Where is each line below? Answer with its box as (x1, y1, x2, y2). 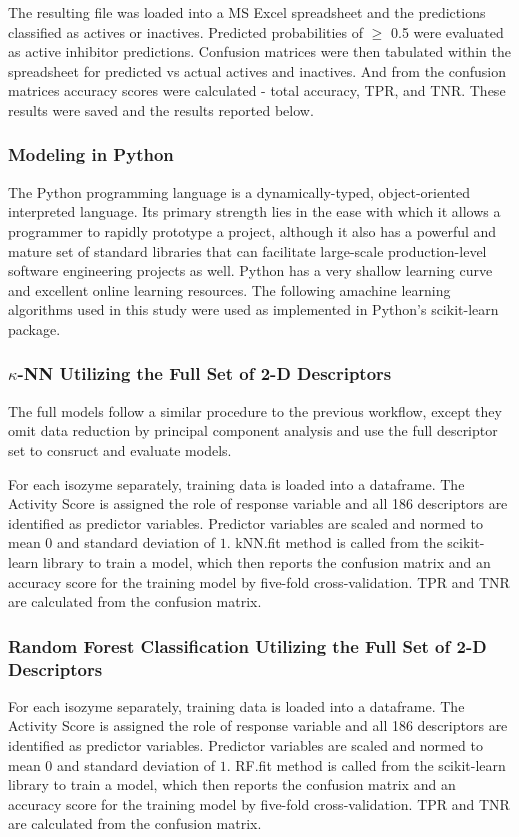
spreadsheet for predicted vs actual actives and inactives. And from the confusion (8, 60, 507, 81)
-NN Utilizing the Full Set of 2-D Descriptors (17, 361, 392, 386)
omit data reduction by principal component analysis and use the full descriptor (8, 420, 498, 441)
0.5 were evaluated (391, 21, 504, 42)
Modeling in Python (8, 142, 174, 167)
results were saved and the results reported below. (8, 99, 314, 120)
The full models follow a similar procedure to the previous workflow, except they (8, 400, 502, 421)
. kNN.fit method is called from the (226, 532, 443, 553)
